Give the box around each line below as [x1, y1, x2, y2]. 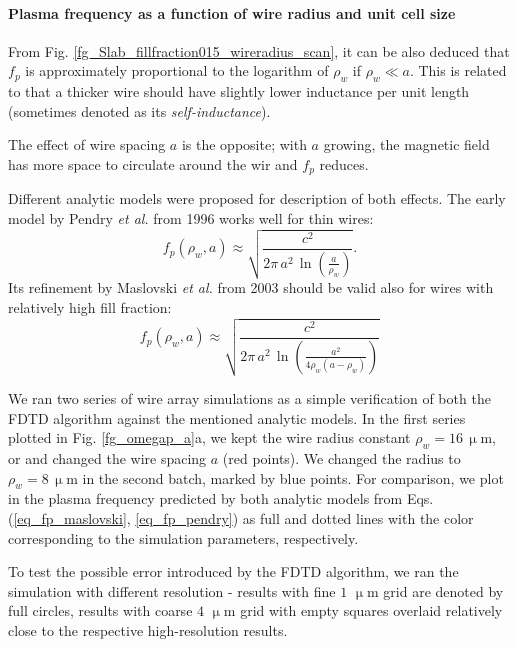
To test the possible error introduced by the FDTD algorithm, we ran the [8, 561, 459, 582]
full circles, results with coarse [8, 600, 193, 621]
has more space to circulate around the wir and [8, 153, 298, 174]
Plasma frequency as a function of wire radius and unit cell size [8, 2, 456, 23]
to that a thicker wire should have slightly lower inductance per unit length [8, 81, 470, 102]
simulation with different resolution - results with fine [8, 580, 336, 601]
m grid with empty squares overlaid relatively [223, 600, 503, 621]
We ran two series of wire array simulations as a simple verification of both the [8, 388, 491, 409]
